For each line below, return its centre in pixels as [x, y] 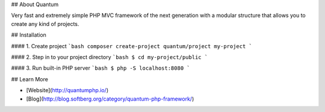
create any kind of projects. [45, 23]
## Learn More [29, 79]
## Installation [29, 35]
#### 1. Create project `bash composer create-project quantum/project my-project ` [132, 46]
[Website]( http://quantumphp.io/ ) [67, 90]
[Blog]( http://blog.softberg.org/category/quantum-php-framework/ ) [110, 99]
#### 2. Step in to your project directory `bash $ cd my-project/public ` [110, 57]
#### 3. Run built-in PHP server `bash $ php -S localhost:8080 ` [101, 68]
